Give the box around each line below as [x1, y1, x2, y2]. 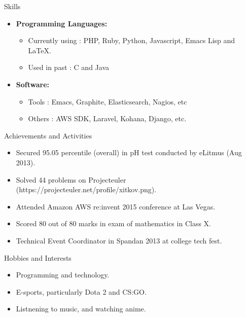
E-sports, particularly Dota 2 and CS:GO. [16, 286, 147, 297]
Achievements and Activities [4, 130, 92, 140]
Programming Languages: [16, 18, 108, 28]
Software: [16, 79, 50, 89]
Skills [4, 1, 21, 11]
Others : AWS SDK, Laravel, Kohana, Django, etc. [28, 113, 187, 124]
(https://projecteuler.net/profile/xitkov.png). [16, 184, 157, 195]
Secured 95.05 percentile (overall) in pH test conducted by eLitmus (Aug [16, 147, 242, 158]
